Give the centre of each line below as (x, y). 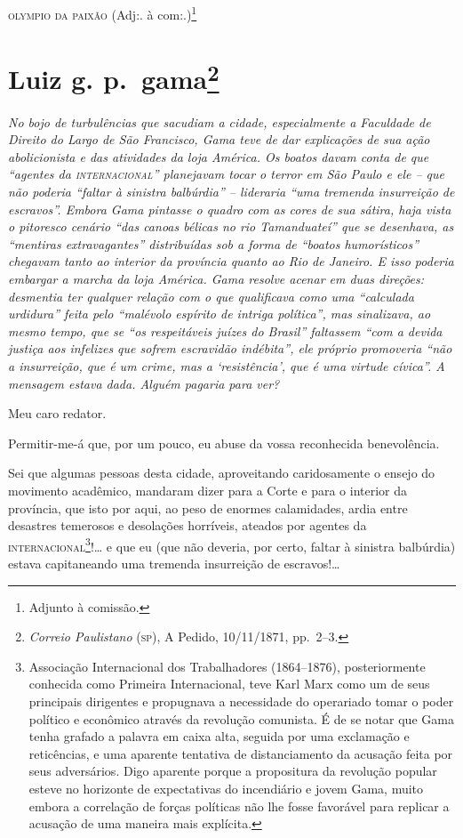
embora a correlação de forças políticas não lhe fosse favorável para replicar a (239, 806)
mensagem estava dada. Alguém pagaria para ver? (144, 383)
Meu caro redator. (57, 413)
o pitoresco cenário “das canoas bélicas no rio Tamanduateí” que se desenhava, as (231, 226)
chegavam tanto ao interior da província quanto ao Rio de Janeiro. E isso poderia (231, 261)
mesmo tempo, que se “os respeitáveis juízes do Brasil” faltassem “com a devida (225, 330)
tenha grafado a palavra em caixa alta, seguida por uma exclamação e (219, 736)
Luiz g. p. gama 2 (114, 77)
